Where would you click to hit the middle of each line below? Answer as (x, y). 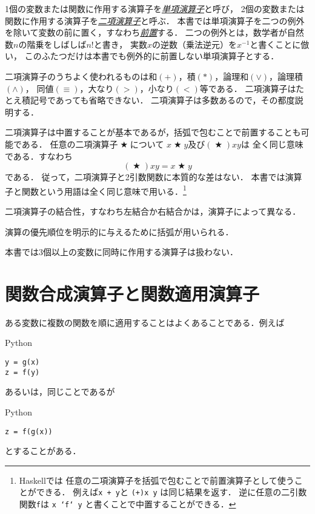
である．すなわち (39, 156)
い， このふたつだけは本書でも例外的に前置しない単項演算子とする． (142, 56)
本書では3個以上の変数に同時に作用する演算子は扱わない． (121, 252)
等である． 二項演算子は (248, 88)
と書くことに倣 (280, 44)
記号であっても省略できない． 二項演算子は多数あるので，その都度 (162, 100)
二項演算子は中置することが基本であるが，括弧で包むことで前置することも (153, 132)
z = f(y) (22, 372)
